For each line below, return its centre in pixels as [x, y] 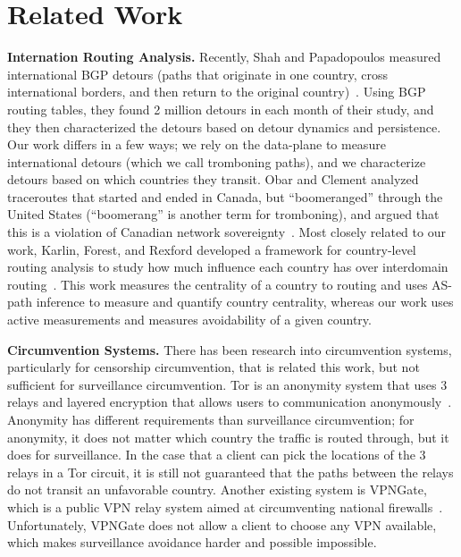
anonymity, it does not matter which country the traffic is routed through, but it [228, 437]
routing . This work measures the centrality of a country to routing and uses [218, 284]
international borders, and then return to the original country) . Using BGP [217, 92]
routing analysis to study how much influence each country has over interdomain [228, 267]
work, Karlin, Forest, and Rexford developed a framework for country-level [212, 249]
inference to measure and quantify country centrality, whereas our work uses [245, 302]
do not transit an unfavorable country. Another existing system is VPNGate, [217, 489]
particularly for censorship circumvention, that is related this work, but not [214, 367]
